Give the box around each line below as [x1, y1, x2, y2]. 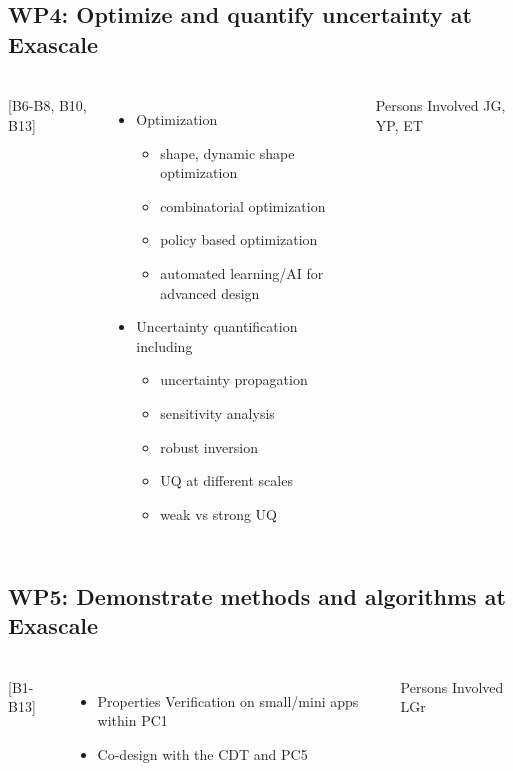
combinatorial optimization [160, 195, 326, 216]
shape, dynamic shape [160, 142, 295, 163]
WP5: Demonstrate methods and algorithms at [8, 580, 506, 611]
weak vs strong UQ [160, 503, 277, 524]
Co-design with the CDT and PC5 [97, 743, 308, 764]
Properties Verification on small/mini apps [97, 690, 359, 711]
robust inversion [160, 436, 259, 457]
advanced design [160, 282, 260, 303]
